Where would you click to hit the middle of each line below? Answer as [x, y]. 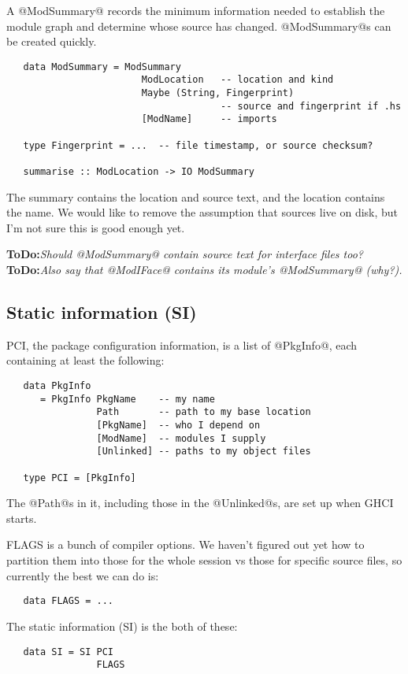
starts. [22, 518]
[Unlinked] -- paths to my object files [204, 452]
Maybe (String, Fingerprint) [218, 93]
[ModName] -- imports [209, 119]
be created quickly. [52, 41]
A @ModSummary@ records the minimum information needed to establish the [196, 10]
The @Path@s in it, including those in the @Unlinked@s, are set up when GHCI [200, 503]
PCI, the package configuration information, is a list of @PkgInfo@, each [182, 344]
